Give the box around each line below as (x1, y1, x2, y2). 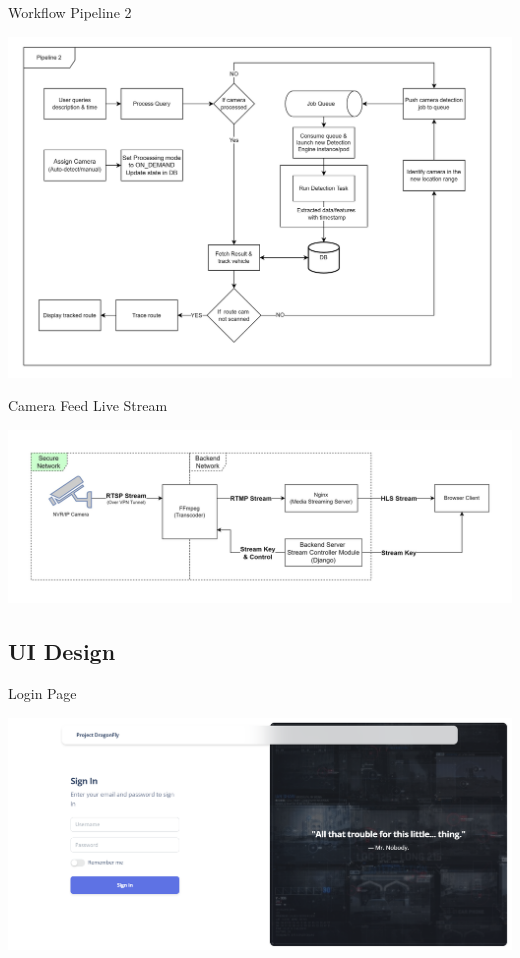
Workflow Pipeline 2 (8, 2, 132, 22)
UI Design (8, 636, 116, 667)
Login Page (8, 682, 77, 703)
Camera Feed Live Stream (8, 395, 168, 416)
